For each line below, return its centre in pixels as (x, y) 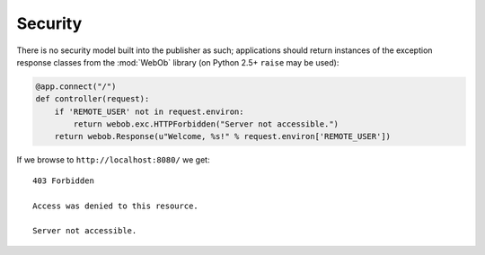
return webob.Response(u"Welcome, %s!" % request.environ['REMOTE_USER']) (222, 136)
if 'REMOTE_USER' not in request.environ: (149, 111)
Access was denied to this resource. (116, 206)
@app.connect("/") (76, 86)
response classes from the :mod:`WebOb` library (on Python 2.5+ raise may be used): (178, 62)
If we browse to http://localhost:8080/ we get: (113, 160)
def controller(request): (93, 99)
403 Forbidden (63, 180)
